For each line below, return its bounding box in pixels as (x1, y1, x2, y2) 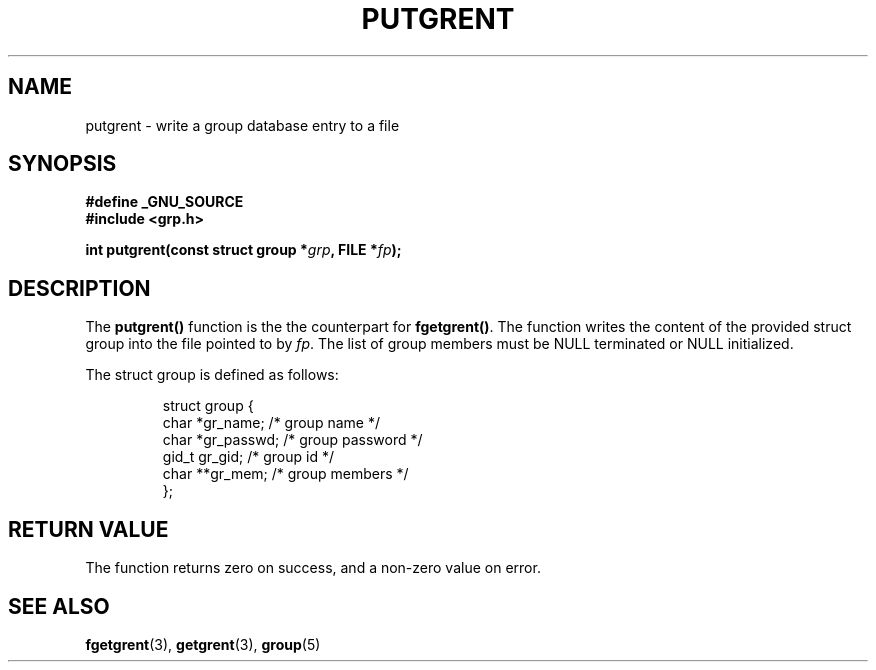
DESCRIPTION (8, 275, 151, 301)
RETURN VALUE (8, 516, 169, 542)
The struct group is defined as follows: (85, 366, 339, 384)
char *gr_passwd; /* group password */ (162, 431, 423, 449)
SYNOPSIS (8, 151, 117, 177)
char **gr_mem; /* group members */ (162, 465, 409, 483)
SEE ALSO (8, 593, 110, 619)
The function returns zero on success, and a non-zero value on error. (85, 559, 541, 577)
